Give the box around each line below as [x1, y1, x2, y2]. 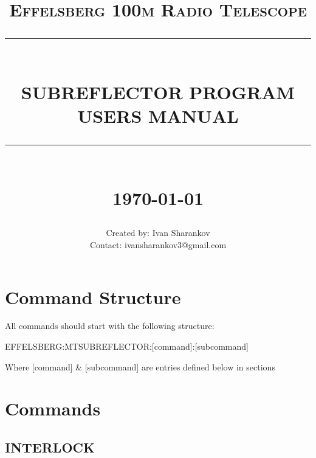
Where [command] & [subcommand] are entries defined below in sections [5, 360, 275, 373]
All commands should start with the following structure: [5, 319, 215, 332]
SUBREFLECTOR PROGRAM [21, 79, 295, 104]
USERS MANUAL [77, 103, 239, 128]
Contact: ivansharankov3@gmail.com [89, 238, 227, 251]
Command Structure [5, 284, 181, 309]
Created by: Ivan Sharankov [106, 226, 210, 239]
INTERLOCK [5, 437, 95, 456]
